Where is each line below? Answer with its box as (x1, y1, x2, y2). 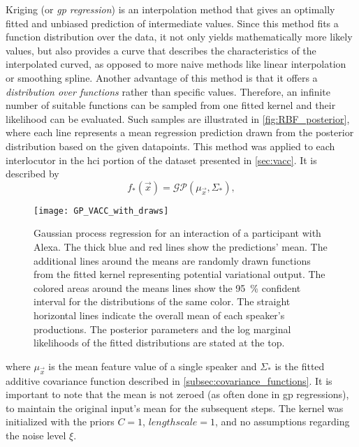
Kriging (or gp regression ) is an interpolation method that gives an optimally (6, 2, 335, 16)
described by (6, 166, 59, 181)
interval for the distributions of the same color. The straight (34, 294, 291, 309)
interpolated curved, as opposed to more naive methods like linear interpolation (6, 57, 346, 71)
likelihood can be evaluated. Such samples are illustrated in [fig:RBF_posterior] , (6, 111, 350, 126)
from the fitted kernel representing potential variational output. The (34, 267, 325, 281)
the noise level (6, 427, 66, 442)
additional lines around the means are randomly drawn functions (34, 253, 311, 268)
